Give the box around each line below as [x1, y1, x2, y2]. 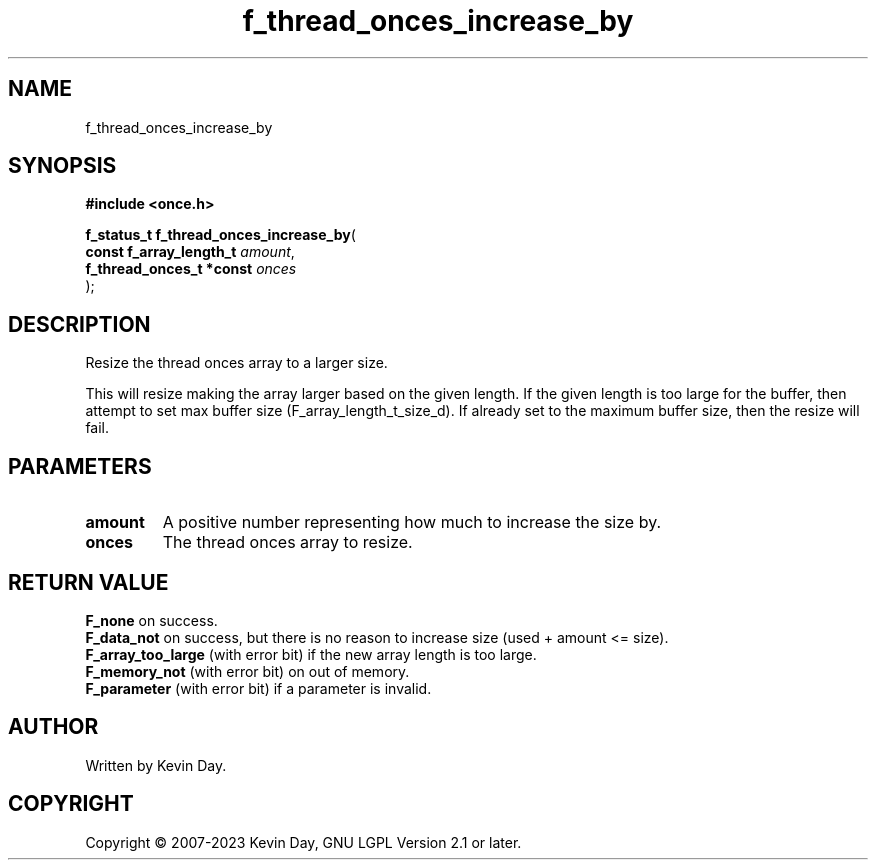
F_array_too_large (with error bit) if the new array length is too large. [85, 645, 537, 663]
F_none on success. [85, 611, 218, 629]
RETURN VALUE [8, 569, 169, 595]
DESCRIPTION [8, 311, 151, 337]
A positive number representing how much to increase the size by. [162, 512, 662, 533]
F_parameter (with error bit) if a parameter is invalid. [85, 679, 432, 697]
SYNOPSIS [8, 153, 117, 179]
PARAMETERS [8, 453, 152, 479]
